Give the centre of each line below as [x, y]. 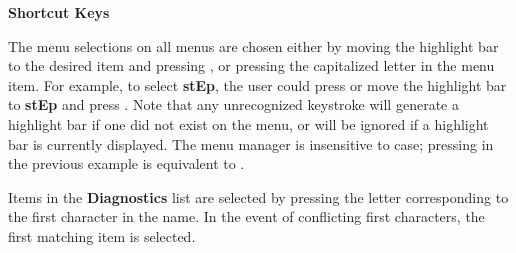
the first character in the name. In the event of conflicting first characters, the [246, 216]
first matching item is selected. [102, 235]
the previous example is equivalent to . [126, 163]
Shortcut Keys [59, 12]
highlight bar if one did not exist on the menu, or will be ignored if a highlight [248, 123]
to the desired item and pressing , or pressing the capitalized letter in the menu [251, 65]
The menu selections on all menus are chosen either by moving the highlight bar [253, 45]
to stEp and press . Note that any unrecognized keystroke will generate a [233, 104]
